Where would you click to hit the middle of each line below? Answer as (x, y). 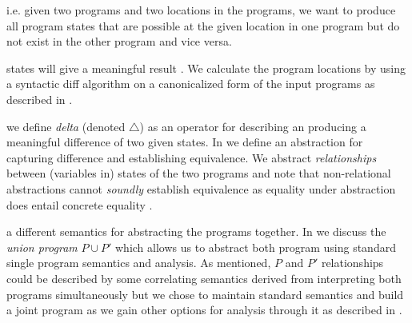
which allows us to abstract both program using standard (256, 247)
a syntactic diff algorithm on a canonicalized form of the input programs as (191, 84)
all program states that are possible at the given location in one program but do (203, 25)
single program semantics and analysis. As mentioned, (139, 263)
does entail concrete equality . (80, 204)
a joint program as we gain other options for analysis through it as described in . (204, 310)
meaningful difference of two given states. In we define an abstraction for (185, 142)
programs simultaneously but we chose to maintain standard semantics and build (205, 294)
